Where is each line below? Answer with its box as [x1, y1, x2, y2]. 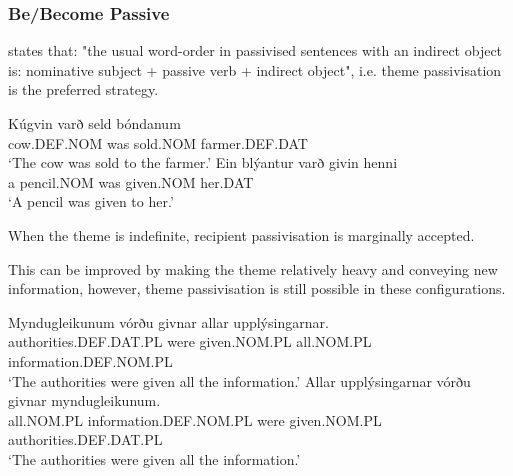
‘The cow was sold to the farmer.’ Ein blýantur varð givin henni [8, 152, 398, 173]
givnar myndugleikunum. [8, 390, 161, 411]
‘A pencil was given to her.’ [8, 191, 174, 212]
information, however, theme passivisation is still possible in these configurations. [8, 278, 506, 299]
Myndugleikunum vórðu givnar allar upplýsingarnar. [8, 311, 329, 332]
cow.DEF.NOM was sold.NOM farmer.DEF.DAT [8, 132, 308, 153]
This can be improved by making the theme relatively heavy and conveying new [8, 258, 498, 279]
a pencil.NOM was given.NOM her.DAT [8, 171, 254, 192]
